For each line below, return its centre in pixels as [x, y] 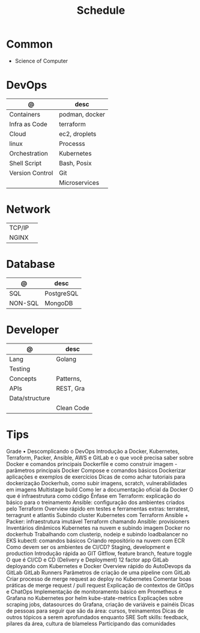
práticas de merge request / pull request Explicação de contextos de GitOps [100, 585]
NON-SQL [24, 303]
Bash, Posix [75, 163]
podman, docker [82, 114]
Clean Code [73, 408]
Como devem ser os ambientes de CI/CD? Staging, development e [88, 547]
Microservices [79, 183]
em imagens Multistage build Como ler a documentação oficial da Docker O [100, 489]
